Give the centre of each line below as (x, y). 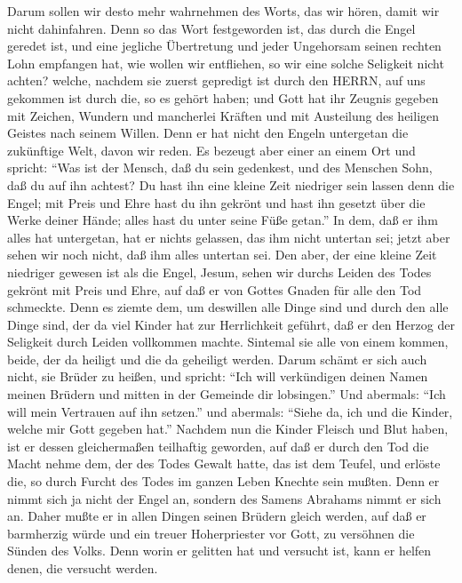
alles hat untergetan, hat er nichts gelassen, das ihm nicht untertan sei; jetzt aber (229, 237)
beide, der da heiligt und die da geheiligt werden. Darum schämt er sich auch (217, 359)
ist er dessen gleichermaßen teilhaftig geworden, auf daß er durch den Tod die (218, 446)
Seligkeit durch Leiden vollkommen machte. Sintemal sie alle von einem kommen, (228, 342)
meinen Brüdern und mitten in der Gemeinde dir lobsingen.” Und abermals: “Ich (227, 394)
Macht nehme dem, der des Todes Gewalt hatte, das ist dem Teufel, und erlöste (224, 463)
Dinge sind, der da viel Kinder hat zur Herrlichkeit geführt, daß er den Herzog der (231, 324)
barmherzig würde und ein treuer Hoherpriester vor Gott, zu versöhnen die (211, 533)
